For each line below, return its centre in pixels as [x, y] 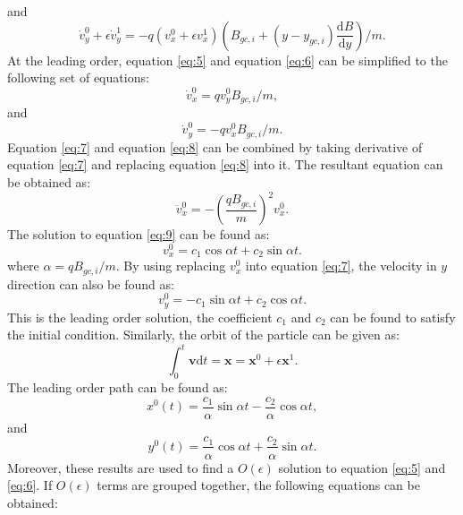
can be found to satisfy [393, 317]
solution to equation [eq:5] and [362, 467]
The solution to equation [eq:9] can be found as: [139, 234]
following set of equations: [78, 77]
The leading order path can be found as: [118, 387]
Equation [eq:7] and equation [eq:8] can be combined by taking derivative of [215, 146]
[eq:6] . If [30, 485]
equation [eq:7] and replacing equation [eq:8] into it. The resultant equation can [225, 164]
